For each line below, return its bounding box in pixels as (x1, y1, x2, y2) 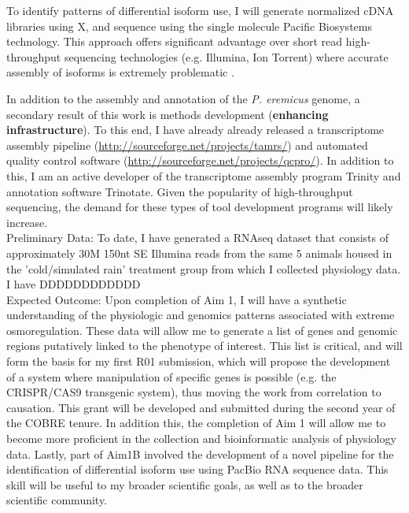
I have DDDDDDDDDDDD (6, 276, 141, 292)
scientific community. (6, 492, 108, 508)
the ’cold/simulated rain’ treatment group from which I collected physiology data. (6, 260, 401, 277)
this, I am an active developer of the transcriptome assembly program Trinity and (6, 167, 401, 184)
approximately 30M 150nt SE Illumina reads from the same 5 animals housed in (6, 244, 392, 261)
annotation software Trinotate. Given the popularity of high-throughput (6, 183, 353, 199)
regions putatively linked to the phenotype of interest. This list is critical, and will (6, 337, 403, 354)
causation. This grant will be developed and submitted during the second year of (6, 399, 396, 415)
